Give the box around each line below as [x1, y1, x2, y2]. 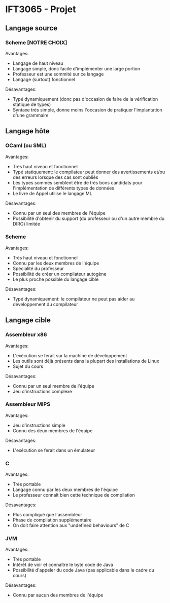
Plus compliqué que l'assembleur [12, 512, 82, 518]
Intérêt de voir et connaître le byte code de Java [12, 561, 113, 568]
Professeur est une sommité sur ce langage [12, 71, 104, 77]
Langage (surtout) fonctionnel [12, 76, 75, 82]
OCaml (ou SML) [5, 142, 47, 149]
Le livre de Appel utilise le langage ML [12, 190, 92, 196]
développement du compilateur [12, 301, 79, 307]
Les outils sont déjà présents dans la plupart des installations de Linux [12, 358, 159, 364]
